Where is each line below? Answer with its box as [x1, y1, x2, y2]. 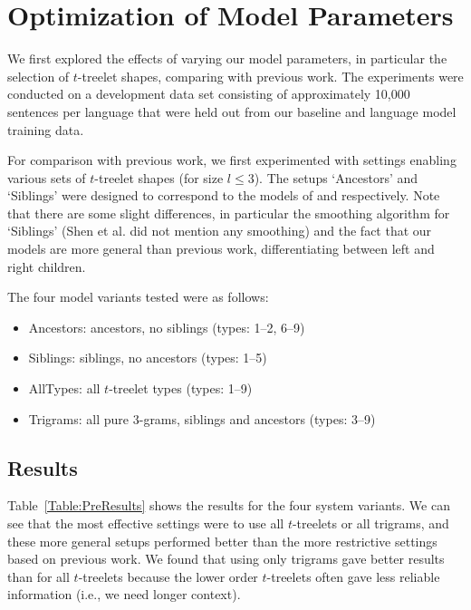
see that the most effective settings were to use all [7, 514, 284, 533]
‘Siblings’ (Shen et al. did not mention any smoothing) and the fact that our [7, 221, 432, 240]
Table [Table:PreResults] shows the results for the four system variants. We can [7, 496, 450, 515]
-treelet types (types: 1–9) [109, 379, 253, 398]
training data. [7, 120, 84, 139]
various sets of [7, 168, 86, 187]
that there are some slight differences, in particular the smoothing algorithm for [7, 203, 450, 222]
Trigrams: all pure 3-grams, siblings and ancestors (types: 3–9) [28, 409, 376, 428]
